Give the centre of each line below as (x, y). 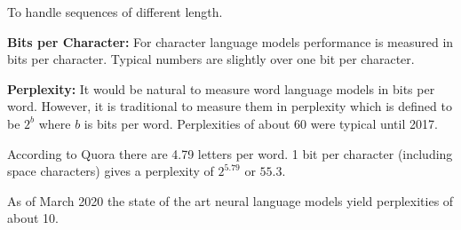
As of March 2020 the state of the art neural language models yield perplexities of (230, 200)
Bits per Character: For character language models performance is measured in (230, 41)
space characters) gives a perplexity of (111, 171)
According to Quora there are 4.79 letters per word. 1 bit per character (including (230, 153)
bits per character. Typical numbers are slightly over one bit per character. (211, 59)
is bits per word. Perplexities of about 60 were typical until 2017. (261, 123)
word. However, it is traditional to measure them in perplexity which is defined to (230, 106)
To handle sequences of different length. (115, 12)
